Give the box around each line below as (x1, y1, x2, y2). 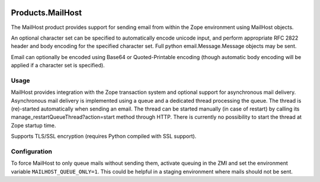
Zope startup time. (11, 122, 56, 129)
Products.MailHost (11, 8, 82, 18)
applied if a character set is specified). (11, 62, 105, 69)
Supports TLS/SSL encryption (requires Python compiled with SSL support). (11, 133, 197, 140)
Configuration (11, 147, 53, 155)
